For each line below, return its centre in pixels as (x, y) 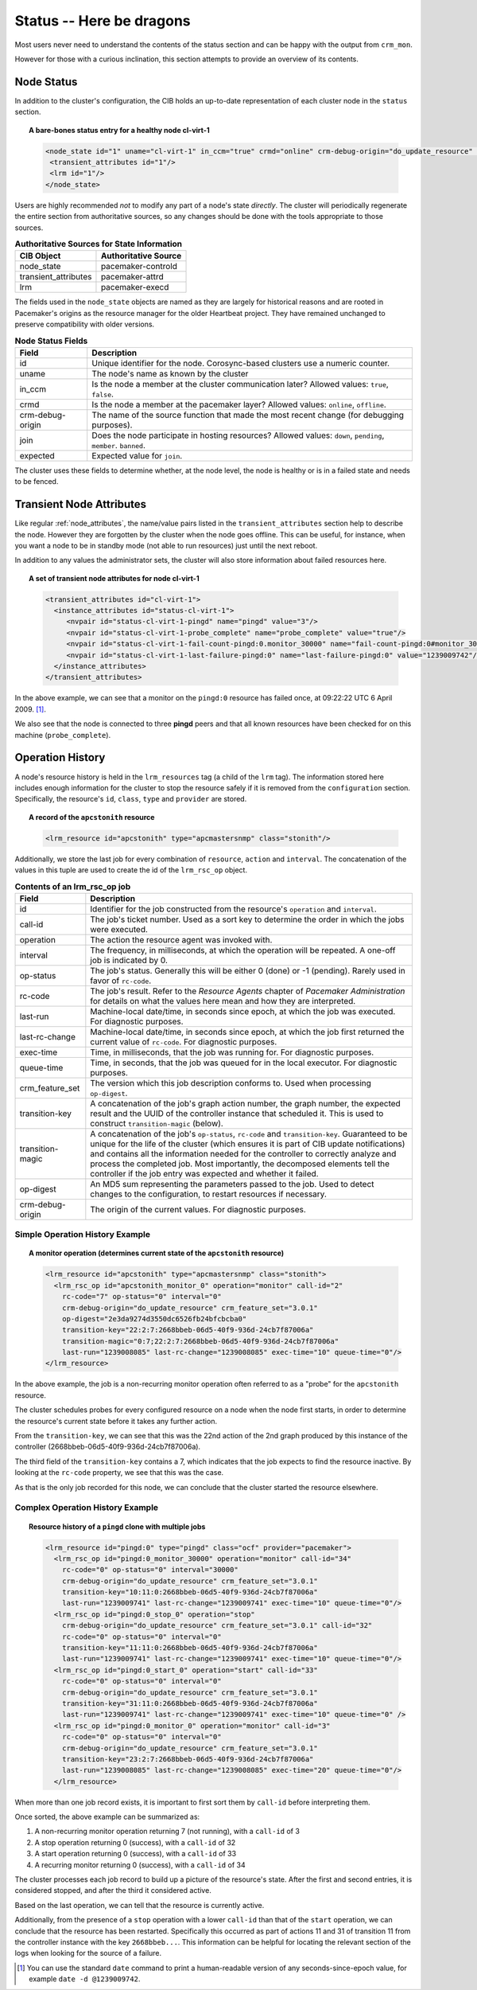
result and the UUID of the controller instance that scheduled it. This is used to (237, 1113)
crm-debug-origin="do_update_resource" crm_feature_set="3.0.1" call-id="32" (217, 1625)
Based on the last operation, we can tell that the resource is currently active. (140, 1905)
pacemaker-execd (135, 287)
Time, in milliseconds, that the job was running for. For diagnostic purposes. (232, 1052)
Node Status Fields (51, 341)
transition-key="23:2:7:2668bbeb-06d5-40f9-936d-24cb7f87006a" (188, 1759)
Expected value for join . (137, 455)
